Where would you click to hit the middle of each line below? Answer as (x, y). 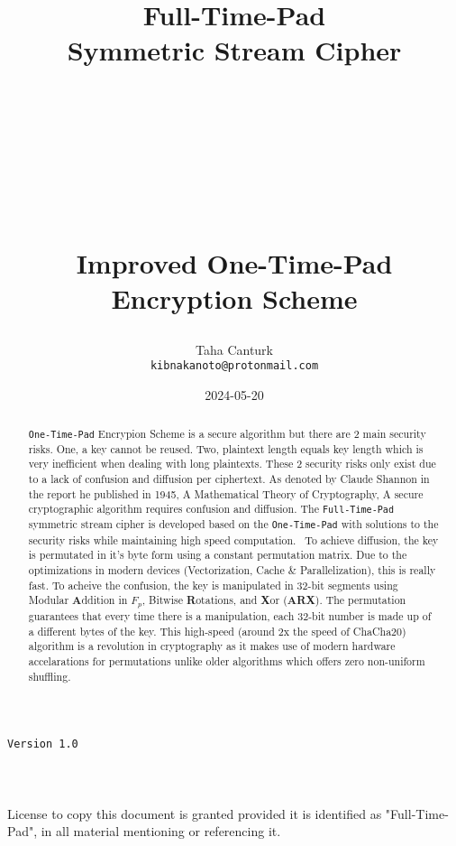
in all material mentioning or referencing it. (161, 831)
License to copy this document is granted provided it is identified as (195, 813)
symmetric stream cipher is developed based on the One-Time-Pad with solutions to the (233, 524)
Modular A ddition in (78, 600)
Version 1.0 (43, 744)
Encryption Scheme (234, 297)
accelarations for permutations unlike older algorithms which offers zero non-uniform (227, 661)
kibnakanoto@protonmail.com (234, 366)
